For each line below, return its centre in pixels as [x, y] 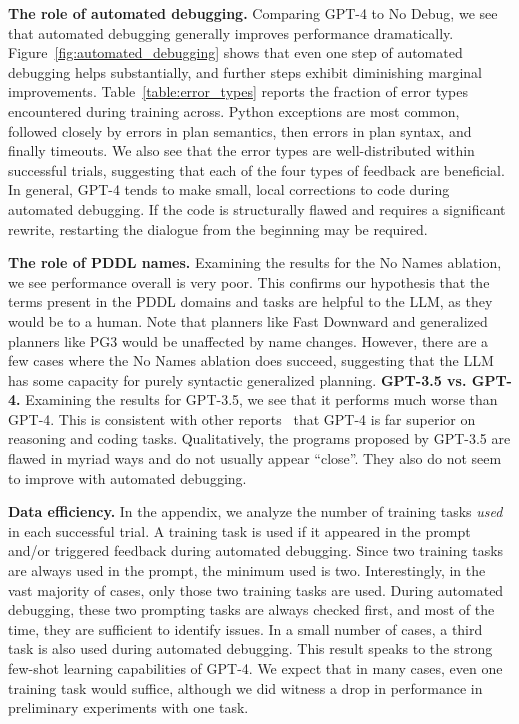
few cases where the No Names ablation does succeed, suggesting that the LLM [251, 360]
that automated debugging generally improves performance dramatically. [231, 32]
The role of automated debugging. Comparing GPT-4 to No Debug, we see [253, 13]
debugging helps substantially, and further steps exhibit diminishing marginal [245, 71]
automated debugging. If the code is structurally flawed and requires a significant [257, 208]
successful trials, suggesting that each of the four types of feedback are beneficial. [256, 169]
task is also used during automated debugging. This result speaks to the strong [250, 648]
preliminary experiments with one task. [128, 707]
